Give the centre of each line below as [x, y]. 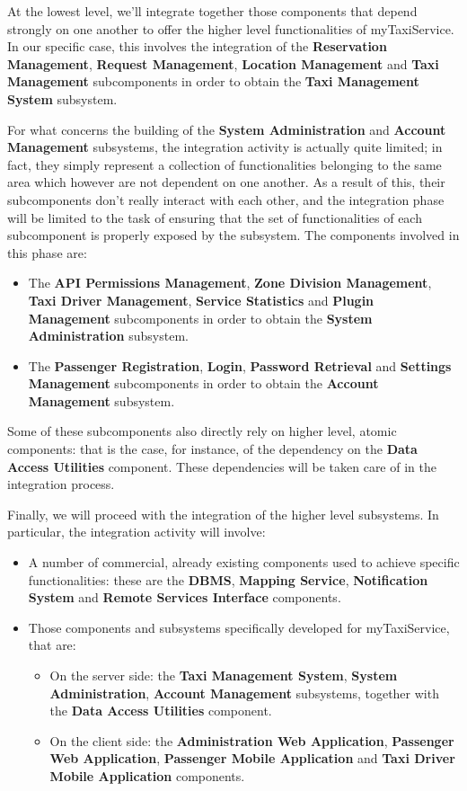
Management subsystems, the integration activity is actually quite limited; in [225, 147]
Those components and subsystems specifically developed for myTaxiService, [239, 627]
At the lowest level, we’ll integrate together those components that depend [212, 11]
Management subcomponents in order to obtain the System [200, 318]
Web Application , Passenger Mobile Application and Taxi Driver [252, 758]
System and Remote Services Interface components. [185, 597]
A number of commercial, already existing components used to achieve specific [244, 562]
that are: [52, 645]
